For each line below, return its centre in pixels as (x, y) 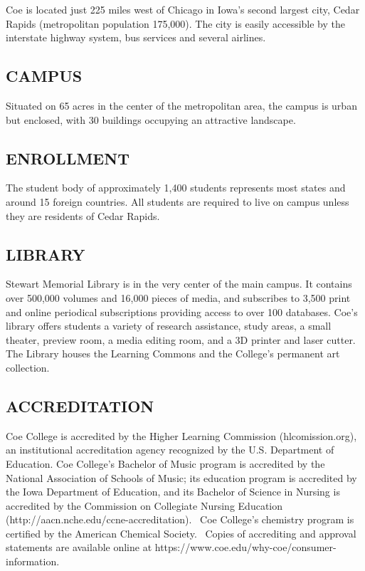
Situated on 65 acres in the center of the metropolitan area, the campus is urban (181, 105)
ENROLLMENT (68, 158)
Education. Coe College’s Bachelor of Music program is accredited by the (165, 463)
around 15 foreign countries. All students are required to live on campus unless (178, 201)
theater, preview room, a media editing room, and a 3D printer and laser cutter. (181, 339)
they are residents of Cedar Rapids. (83, 215)
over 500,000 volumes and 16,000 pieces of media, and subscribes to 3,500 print (178, 297)
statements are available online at (79, 547)
